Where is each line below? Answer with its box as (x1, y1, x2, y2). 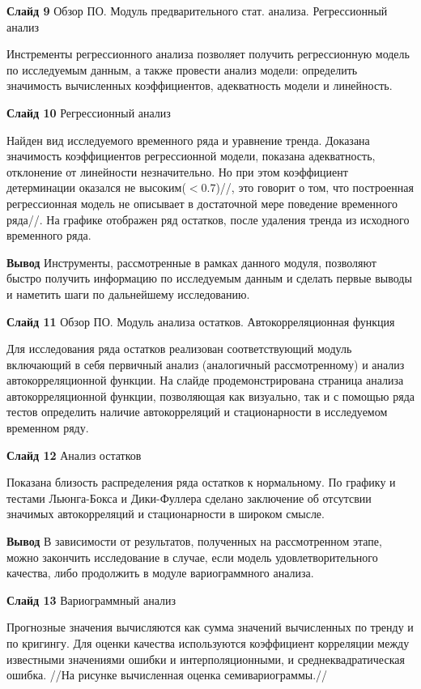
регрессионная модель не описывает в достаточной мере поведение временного (6, 194, 398, 211)
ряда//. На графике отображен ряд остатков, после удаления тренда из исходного (6, 211, 410, 228)
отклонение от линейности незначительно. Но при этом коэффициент (6, 163, 348, 180)
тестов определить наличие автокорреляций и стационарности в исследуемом (6, 403, 388, 420)
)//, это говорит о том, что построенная (215, 179, 414, 196)
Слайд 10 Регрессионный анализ (6, 104, 171, 121)
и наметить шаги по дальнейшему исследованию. (6, 285, 250, 302)
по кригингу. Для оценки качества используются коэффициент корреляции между (6, 635, 410, 651)
